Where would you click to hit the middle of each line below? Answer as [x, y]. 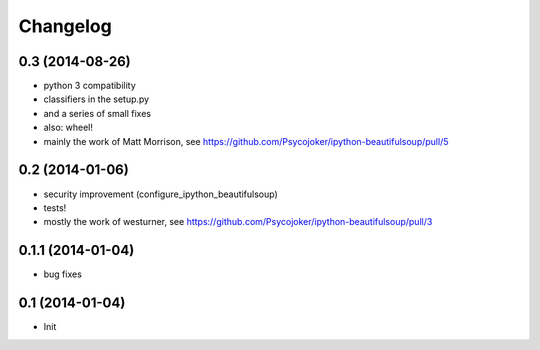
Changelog [65, 26]
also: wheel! [68, 127]
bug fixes [62, 274]
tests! [55, 207]
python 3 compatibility [90, 86]
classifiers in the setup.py [96, 99]
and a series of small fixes [97, 113]
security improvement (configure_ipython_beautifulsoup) [161, 194]
